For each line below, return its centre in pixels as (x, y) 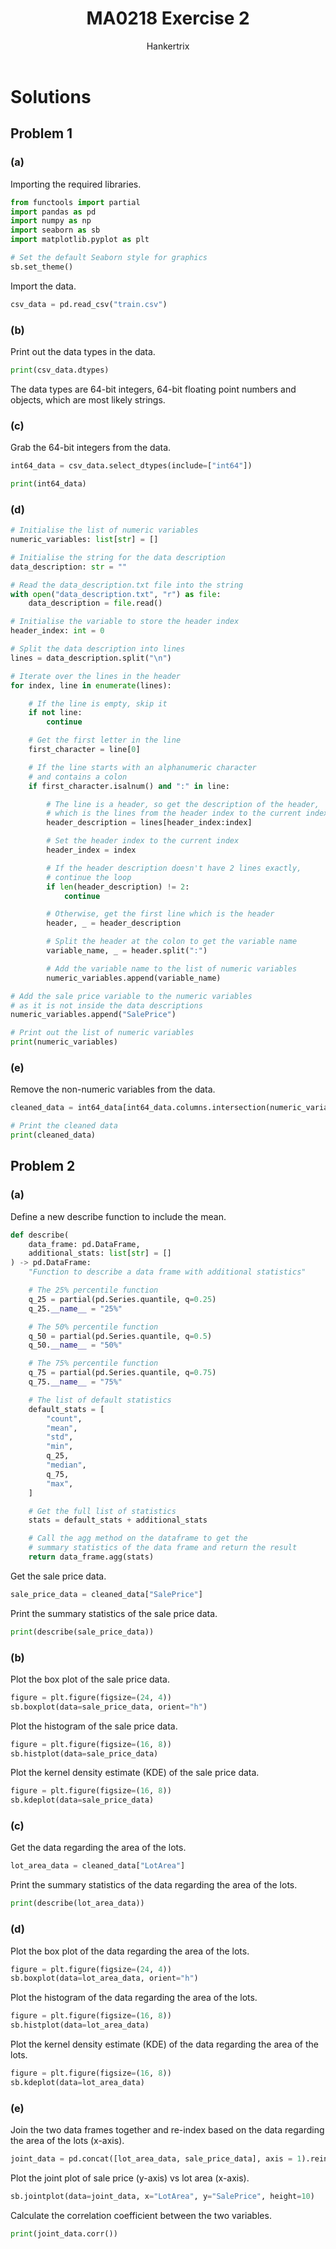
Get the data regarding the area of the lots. (98, 1848)
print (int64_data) (48, 483)
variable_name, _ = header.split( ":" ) (127, 951)
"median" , (66, 1465)
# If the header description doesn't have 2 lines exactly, (174, 868)
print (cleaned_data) (53, 1135)
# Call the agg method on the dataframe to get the (138, 1538)
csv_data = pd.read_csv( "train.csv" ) (89, 304)
